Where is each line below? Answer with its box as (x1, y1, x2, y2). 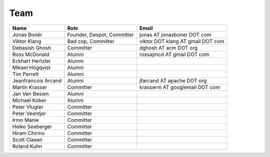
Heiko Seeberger (12, 123, 52, 130)
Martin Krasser (12, 83, 47, 90)
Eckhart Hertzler (12, 57, 51, 64)
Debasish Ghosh (12, 44, 51, 51)
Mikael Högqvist (12, 64, 51, 71)
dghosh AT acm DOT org (139, 44, 197, 51)
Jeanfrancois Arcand (12, 77, 62, 84)
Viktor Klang (12, 37, 41, 44)
